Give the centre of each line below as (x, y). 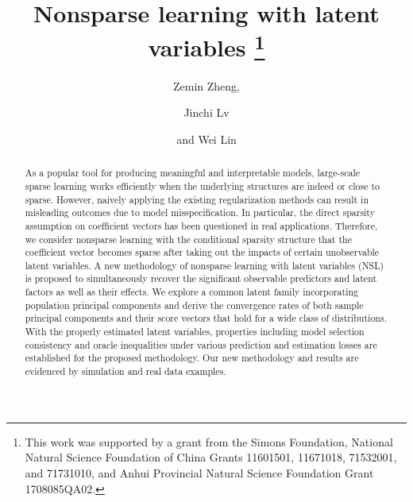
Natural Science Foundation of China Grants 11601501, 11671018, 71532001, (211, 457)
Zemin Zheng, (206, 85)
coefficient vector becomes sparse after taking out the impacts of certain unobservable (202, 252)
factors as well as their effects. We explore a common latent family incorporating (192, 292)
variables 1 (206, 46)
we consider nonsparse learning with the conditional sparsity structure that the (188, 239)
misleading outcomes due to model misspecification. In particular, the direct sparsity (200, 212)
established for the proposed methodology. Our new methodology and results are (192, 358)
